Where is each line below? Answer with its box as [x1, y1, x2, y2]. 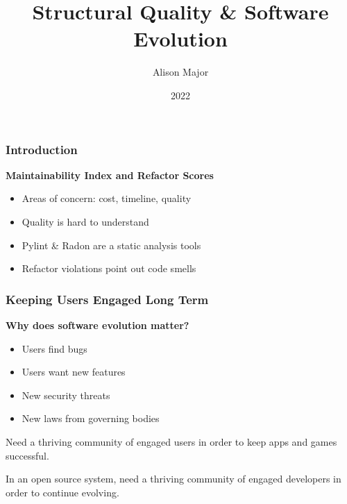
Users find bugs [22, 341, 87, 355]
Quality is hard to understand [22, 214, 149, 228]
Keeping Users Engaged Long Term [6, 290, 209, 308]
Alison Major [152, 65, 209, 79]
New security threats [22, 387, 110, 402]
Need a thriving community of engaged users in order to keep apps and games [6, 434, 337, 448]
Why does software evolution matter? [6, 317, 189, 332]
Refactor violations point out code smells [22, 261, 196, 276]
